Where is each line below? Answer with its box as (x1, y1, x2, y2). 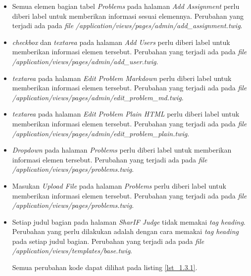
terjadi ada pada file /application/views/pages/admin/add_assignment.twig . (12, 20, 243, 31)
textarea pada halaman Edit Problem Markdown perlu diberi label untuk (12, 73, 232, 83)
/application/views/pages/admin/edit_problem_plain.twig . (12, 128, 190, 138)
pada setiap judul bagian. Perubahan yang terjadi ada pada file (12, 236, 204, 246)
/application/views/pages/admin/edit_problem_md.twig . (12, 92, 184, 102)
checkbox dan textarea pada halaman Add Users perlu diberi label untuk (12, 37, 230, 47)
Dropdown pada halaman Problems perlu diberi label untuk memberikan (12, 145, 232, 155)
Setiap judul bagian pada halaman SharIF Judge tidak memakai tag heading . (12, 216, 246, 227)
